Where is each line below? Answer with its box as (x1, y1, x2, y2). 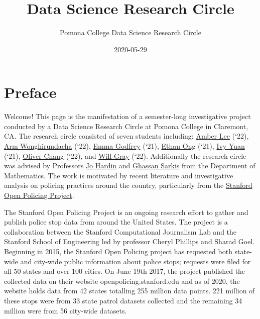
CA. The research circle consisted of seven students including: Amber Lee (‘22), (4, 131, 249, 141)
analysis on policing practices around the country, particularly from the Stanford (4, 180, 252, 190)
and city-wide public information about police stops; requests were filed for (20, 256, 251, 266)
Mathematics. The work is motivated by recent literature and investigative (4, 170, 233, 180)
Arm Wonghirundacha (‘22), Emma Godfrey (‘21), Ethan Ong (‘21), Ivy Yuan (4, 141, 245, 151)
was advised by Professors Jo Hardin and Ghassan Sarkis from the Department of (4, 160, 255, 171)
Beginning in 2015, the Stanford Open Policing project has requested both (4, 246, 232, 256)
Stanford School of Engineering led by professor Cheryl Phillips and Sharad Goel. (4, 236, 255, 247)
